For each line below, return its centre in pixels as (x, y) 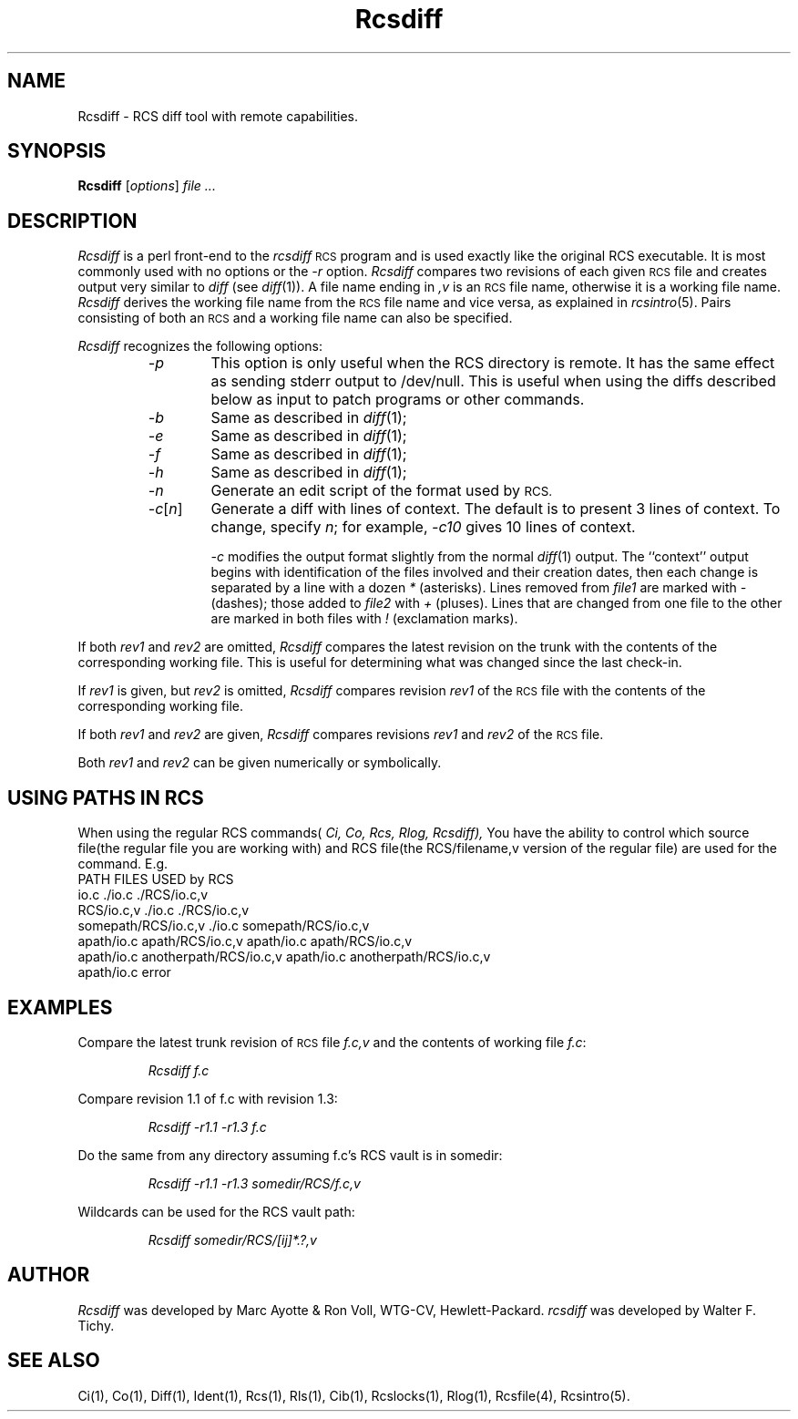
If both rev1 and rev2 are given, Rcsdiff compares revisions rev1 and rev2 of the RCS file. (341, 735)
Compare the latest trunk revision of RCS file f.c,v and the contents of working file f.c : (332, 1042)
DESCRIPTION (72, 221)
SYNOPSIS (57, 151)
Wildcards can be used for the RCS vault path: (216, 1211)
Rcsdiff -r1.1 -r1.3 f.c (207, 1126)
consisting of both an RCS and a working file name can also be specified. (295, 318)
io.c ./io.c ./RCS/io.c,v (143, 895)
